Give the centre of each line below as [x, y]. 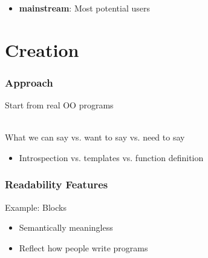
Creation [42, 49]
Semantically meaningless [66, 227]
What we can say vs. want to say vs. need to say [95, 137]
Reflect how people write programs [83, 247]
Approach [29, 82]
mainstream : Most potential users [84, 8]
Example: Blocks [36, 207]
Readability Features [57, 184]
